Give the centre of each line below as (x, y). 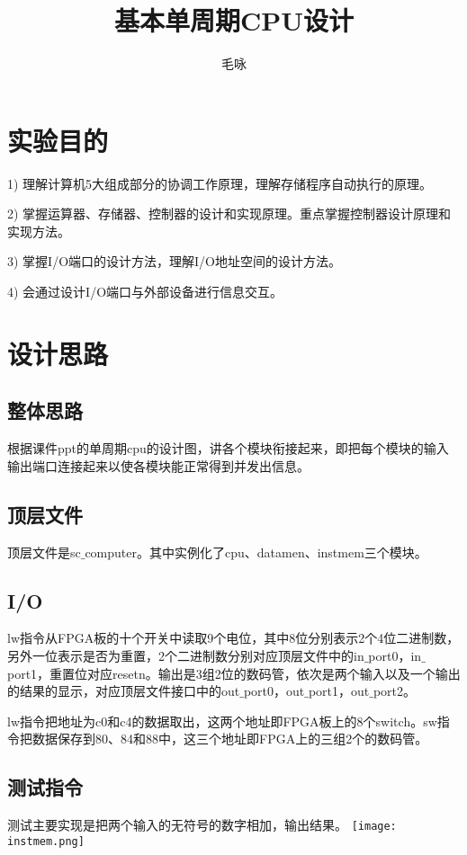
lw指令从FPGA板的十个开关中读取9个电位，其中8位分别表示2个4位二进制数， (233, 638)
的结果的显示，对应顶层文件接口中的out (124, 691)
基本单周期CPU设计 (234, 20)
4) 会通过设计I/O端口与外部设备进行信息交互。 (145, 292)
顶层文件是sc (44, 552)
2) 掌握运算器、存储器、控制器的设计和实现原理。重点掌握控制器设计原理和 (229, 214)
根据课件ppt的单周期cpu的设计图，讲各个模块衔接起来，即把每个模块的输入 (228, 448)
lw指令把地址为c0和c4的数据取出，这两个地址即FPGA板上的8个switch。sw (222, 721)
